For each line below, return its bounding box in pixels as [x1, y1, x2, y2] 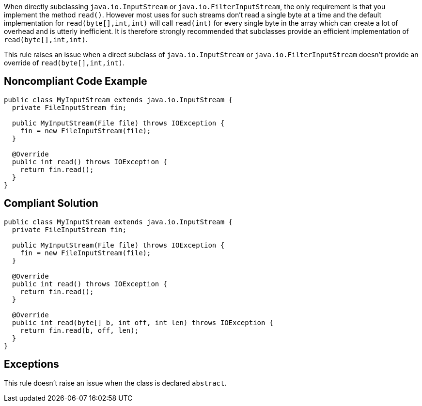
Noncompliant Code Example [4, 75, 147, 88]
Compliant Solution [4, 197, 98, 210]
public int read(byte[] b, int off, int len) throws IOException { [12, 318, 274, 327]
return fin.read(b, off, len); [20, 326, 139, 334]
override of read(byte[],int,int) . [4, 59, 125, 67]
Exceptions [4, 358, 59, 371]
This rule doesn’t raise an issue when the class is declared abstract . [4, 378, 227, 387]
